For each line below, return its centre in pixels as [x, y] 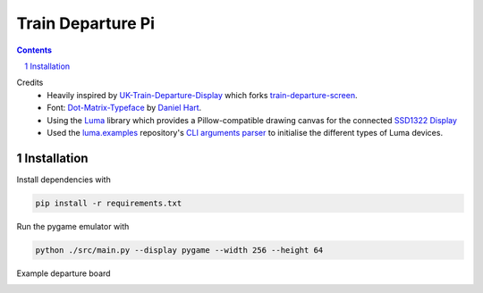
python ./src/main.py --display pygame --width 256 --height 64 [179, 250]
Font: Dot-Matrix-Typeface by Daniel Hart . [124, 108]
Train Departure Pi [86, 23]
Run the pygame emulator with [73, 226]
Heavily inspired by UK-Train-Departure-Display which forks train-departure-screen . [202, 95]
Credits [30, 83]
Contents [34, 50]
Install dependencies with [64, 180]
